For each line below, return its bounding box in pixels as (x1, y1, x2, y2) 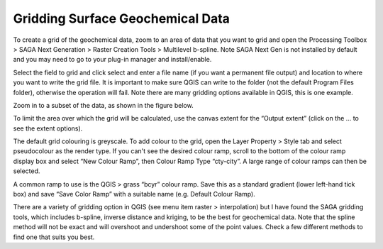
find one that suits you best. (13, 233, 95, 241)
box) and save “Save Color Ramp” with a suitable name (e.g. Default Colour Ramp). (13, 190, 255, 199)
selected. (13, 167, 40, 175)
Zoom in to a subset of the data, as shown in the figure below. (13, 101, 194, 109)
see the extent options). (13, 124, 83, 133)
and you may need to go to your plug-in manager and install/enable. (13, 55, 212, 64)
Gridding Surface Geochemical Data (13, 11, 231, 26)
